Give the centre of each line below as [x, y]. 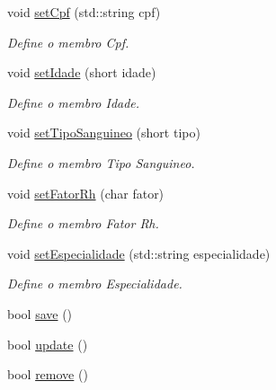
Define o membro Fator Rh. [83, 223]
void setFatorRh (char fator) [86, 193]
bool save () [40, 313]
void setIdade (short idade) [82, 72]
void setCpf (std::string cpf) [84, 12]
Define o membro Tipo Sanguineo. [101, 162]
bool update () [48, 344]
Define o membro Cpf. [68, 42]
